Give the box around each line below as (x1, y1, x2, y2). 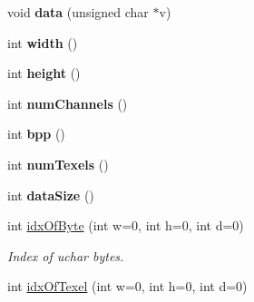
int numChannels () (7, 93, 128, 112)
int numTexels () (7, 154, 109, 173)
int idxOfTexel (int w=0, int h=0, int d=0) (7, 277, 248, 296)
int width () (7, 33, 78, 52)
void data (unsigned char (7, 3, 149, 21)
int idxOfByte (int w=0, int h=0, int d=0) (7, 216, 244, 235)
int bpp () (7, 124, 65, 143)
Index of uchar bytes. (7, 246, 124, 265)
